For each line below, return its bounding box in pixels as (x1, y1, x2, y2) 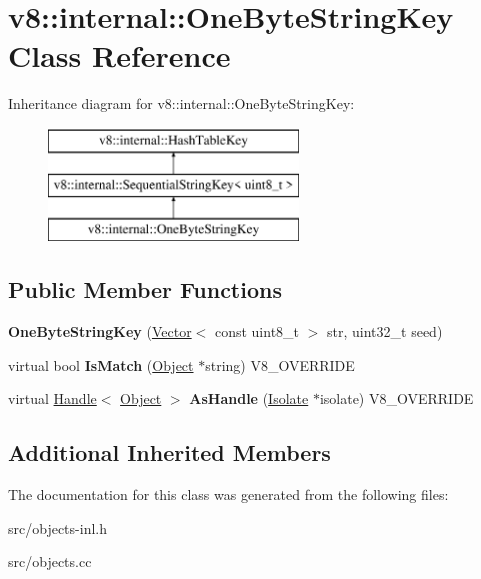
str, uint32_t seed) (327, 321, 443, 342)
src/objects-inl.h (8, 517, 107, 538)
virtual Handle (8, 388, 97, 409)
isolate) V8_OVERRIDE (319, 388, 474, 409)
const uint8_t (214, 321, 300, 342)
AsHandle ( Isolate (189, 388, 309, 409)
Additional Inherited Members (8, 437, 331, 468)
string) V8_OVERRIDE (205, 354, 355, 375)
